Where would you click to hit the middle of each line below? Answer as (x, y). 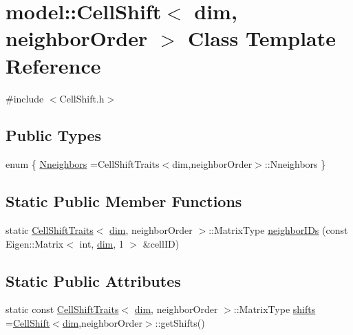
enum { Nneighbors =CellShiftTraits (83, 164)
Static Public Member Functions (124, 201)
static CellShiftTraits (50, 230)
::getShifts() (180, 323)
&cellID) (161, 243)
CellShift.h (82, 98)
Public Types (54, 135)
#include (25, 98)
